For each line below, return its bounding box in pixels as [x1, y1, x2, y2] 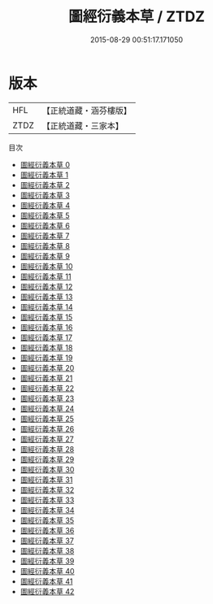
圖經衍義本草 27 [20, 434, 75, 444]
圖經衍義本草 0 [20, 159, 71, 169]
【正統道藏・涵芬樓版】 [41, 105, 133, 116]
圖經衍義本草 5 [20, 211, 71, 220]
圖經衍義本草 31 [20, 475, 73, 485]
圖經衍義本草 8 [20, 241, 71, 250]
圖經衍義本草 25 [20, 414, 75, 424]
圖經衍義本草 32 [20, 485, 75, 494]
